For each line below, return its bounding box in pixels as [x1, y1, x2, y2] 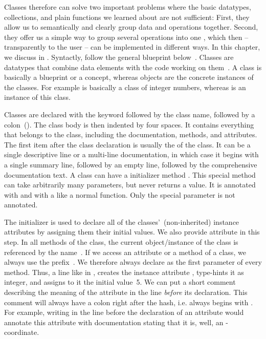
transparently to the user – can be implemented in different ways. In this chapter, [4, 41, 260, 52]
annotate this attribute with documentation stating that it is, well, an [4, 316, 224, 327]
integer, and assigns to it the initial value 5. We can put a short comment [4, 277, 236, 287]
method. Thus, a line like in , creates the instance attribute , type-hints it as [4, 266, 244, 277]
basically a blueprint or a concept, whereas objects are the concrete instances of [4, 72, 254, 82]
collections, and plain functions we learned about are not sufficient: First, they [4, 11, 250, 22]
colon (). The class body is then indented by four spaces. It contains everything [4, 119, 254, 130]
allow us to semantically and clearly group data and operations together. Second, [4, 22, 258, 32]
